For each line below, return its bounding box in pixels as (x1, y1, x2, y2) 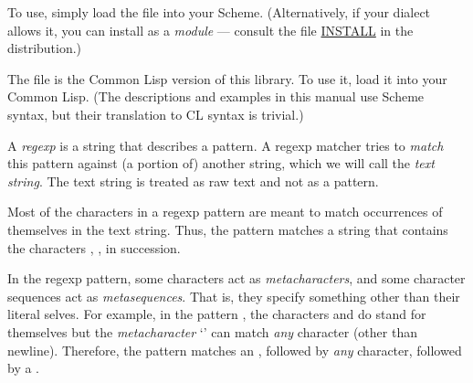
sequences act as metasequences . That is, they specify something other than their (7, 286, 460, 305)
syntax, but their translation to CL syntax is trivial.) (7, 104, 304, 123)
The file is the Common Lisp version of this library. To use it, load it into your (7, 69, 447, 88)
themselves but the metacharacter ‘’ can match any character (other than (7, 322, 417, 341)
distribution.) (7, 38, 82, 58)
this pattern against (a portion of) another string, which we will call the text (7, 154, 435, 173)
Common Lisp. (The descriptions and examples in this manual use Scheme (7, 87, 425, 106)
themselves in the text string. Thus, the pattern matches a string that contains (7, 219, 448, 239)
